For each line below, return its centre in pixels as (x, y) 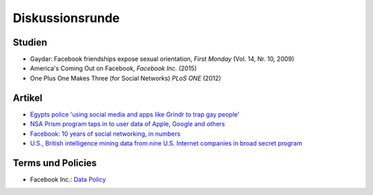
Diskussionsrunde (66, 18)
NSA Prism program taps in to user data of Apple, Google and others (127, 124)
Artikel (28, 97)
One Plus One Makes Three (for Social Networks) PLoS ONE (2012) (125, 78)
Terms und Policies (55, 163)
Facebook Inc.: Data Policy (68, 179)
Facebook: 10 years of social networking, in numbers (105, 134)
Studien (30, 42)
